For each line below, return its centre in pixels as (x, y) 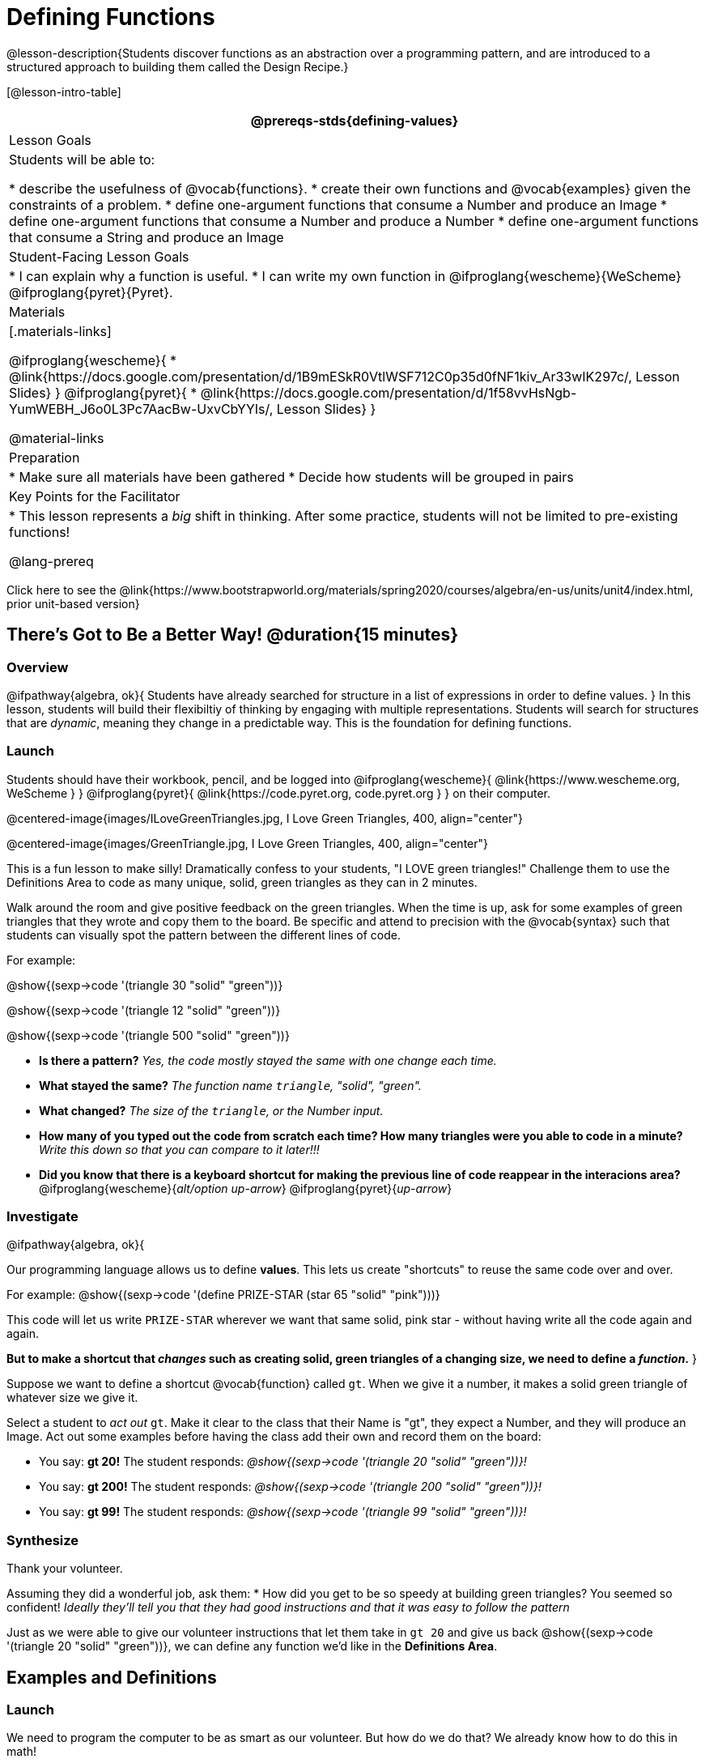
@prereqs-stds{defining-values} (355, 120)
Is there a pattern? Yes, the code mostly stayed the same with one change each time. (268, 1060)
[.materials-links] (60, 331)
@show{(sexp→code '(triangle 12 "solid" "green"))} (144, 1010)
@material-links (57, 438)
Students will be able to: (82, 159)
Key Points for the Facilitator (95, 496)
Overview (38, 667)
